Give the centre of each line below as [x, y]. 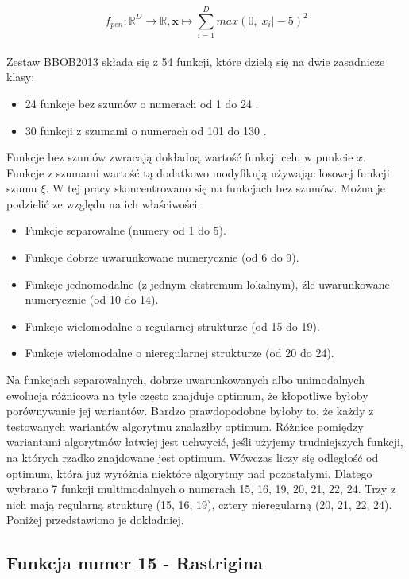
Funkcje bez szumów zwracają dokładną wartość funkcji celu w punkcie [180, 157]
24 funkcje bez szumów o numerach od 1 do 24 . [142, 103]
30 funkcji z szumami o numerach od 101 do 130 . [146, 130]
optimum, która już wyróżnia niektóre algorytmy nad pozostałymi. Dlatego [189, 473]
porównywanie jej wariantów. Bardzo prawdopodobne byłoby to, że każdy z [190, 411]
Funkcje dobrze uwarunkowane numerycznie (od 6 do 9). [162, 257]
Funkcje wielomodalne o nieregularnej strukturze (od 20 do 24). [179, 353]
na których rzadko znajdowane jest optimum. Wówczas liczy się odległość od [193, 457]
